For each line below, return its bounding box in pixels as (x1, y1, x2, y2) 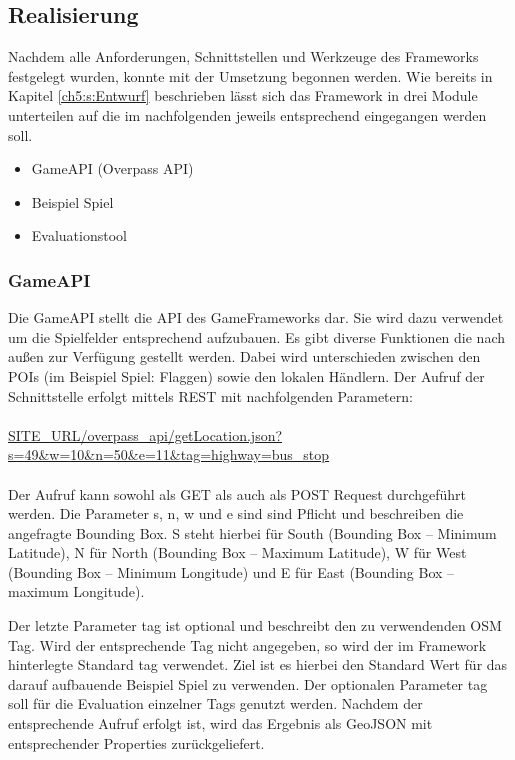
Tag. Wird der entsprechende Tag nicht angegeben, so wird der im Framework (8, 634, 487, 655)
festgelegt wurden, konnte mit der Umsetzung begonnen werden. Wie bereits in (8, 65, 493, 86)
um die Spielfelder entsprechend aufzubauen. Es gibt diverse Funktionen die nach (8, 326, 506, 347)
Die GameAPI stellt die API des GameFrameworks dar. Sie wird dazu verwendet (8, 307, 504, 328)
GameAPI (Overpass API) (31, 158, 194, 179)
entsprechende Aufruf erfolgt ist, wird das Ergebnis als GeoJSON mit (8, 713, 433, 734)
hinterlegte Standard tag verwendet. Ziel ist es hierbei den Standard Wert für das (8, 654, 508, 675)
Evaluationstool (31, 225, 127, 246)
